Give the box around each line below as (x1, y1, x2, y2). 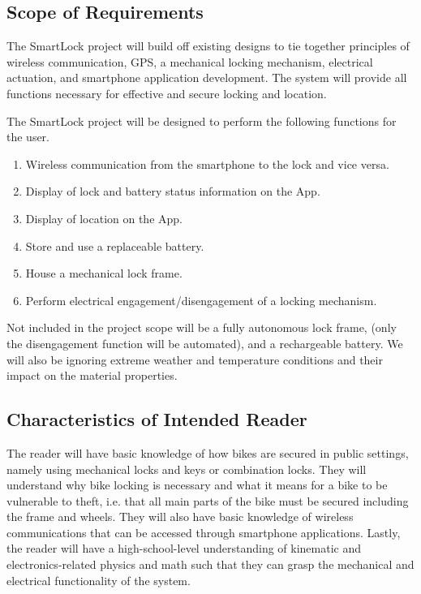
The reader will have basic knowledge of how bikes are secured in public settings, (6, 444, 409, 461)
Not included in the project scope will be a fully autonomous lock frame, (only (6, 319, 397, 336)
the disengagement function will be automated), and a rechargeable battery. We (6, 334, 403, 351)
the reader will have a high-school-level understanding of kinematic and (6, 540, 362, 557)
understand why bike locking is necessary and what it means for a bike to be (6, 476, 388, 493)
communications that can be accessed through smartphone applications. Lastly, (6, 523, 401, 540)
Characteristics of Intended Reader (6, 407, 307, 432)
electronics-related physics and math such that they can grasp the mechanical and (6, 556, 415, 573)
